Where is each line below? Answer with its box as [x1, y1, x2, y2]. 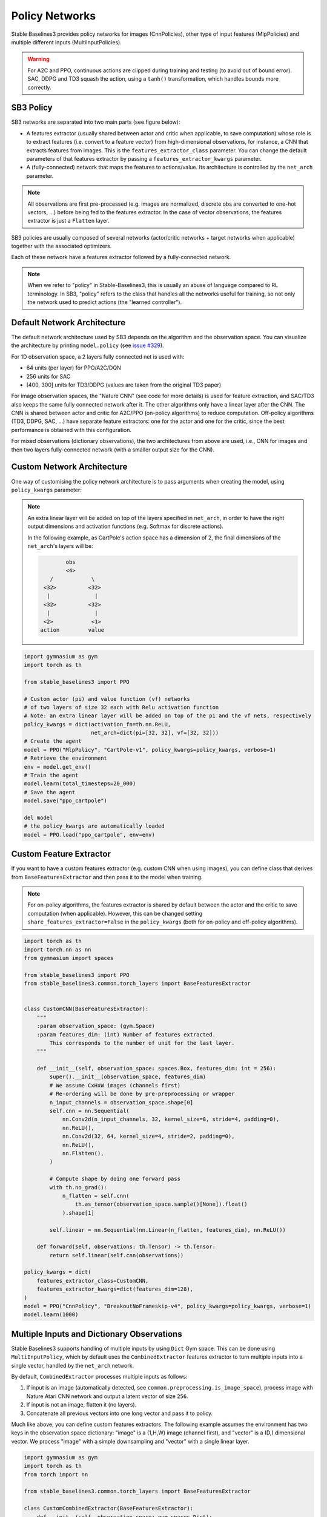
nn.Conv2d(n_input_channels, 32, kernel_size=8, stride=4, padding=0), [62, 1116, 280, 1123]
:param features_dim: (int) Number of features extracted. [36, 1031, 216, 1038]
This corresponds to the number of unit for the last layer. [49, 1039, 235, 1046]
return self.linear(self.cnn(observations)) [49, 1252, 184, 1259]
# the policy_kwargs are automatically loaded [24, 823, 165, 829]
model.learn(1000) [24, 1311, 79, 1318]
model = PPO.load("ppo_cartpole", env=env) [24, 831, 156, 838]
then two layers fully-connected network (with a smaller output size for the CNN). [11, 446, 215, 453]
